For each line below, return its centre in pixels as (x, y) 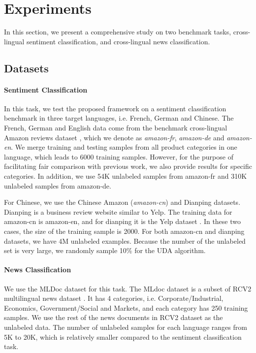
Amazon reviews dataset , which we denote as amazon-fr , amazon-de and (114, 137)
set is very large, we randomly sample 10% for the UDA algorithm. (105, 250)
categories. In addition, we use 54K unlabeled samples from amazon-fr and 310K (126, 176)
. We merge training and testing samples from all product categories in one (124, 147)
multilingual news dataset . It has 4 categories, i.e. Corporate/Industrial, (114, 298)
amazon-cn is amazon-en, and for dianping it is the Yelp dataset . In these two (122, 221)
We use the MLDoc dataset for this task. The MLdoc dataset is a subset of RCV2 (128, 288)
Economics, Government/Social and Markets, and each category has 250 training (126, 307)
